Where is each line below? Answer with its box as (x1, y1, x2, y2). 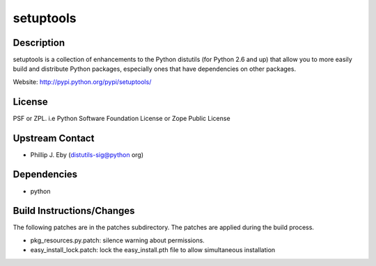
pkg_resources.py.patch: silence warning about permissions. (30, 236, 205, 244)
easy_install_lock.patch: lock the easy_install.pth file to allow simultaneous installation (30, 246, 276, 254)
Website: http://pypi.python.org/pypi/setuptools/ (13, 77, 152, 86)
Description (13, 37, 65, 49)
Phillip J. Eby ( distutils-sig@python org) (30, 150, 144, 159)
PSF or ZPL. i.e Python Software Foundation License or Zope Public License (13, 114, 230, 122)
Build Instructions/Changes (13, 205, 135, 217)
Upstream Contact (13, 132, 95, 144)
